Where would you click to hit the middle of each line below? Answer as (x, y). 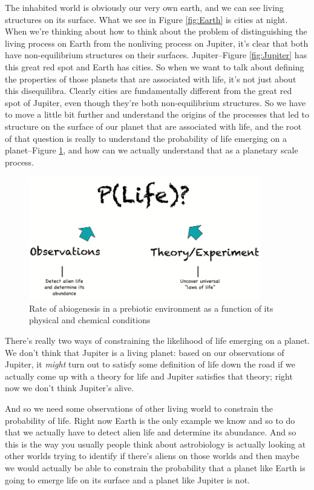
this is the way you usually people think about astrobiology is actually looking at (155, 444)
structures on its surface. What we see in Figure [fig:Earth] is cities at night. (146, 19)
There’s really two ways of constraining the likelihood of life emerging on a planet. (157, 341)
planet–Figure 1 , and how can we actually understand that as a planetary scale (152, 150)
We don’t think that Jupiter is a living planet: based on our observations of (145, 352)
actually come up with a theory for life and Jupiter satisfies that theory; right (149, 376)
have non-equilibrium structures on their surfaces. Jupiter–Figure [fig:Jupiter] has (156, 55)
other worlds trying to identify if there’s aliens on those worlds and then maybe (152, 456)
